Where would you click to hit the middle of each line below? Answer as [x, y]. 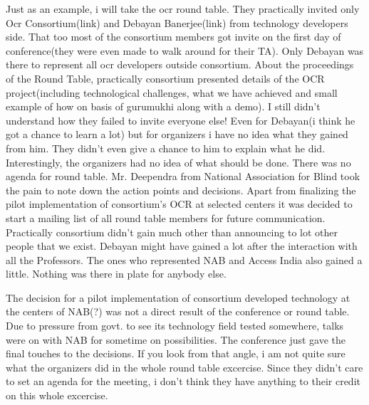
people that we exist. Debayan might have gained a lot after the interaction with [182, 246]
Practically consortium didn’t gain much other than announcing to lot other [172, 232]
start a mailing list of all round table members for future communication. [166, 217]
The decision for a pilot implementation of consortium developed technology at [178, 297]
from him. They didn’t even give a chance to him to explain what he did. [166, 148]
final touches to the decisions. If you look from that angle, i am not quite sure [176, 353]
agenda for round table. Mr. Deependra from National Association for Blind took [183, 176]
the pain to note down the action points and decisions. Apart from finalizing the [181, 190]
